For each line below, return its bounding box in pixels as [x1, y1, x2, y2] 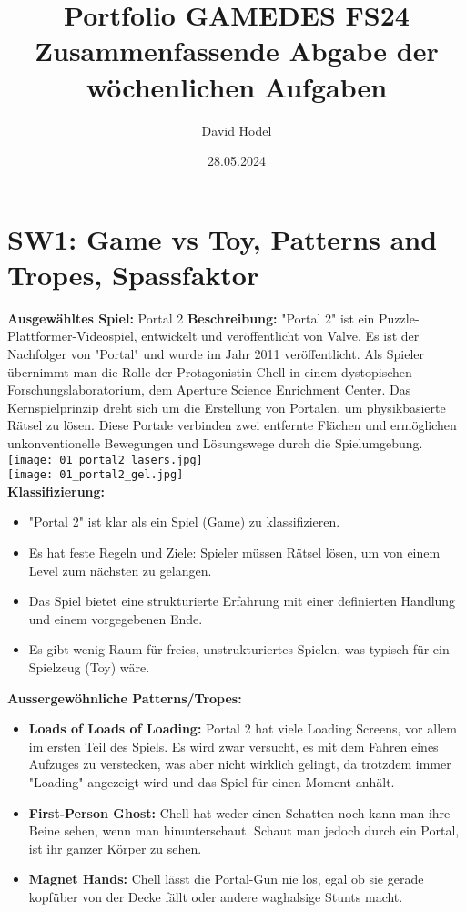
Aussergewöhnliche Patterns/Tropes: [7, 688, 242, 707]
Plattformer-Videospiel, [7, 326, 137, 345]
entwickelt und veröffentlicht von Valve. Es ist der [141, 326, 420, 345]
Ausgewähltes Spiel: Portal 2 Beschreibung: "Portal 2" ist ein [7, 308, 375, 327]
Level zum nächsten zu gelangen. [28, 560, 212, 579]
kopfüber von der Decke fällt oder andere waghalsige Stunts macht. [28, 886, 403, 906]
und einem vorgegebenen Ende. [28, 609, 203, 628]
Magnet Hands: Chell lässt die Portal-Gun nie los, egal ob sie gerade [28, 869, 424, 888]
